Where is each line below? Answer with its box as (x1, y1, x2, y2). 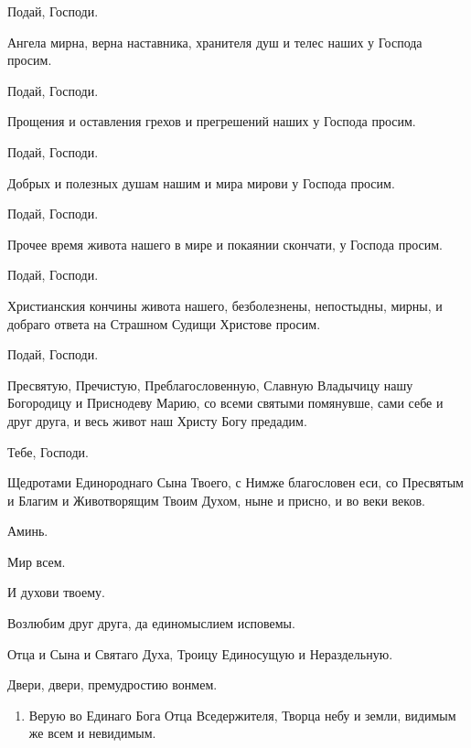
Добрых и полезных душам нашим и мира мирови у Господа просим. (7, 173, 395, 192)
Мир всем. (7, 551, 66, 571)
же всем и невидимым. (28, 723, 156, 743)
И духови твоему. (7, 582, 105, 602)
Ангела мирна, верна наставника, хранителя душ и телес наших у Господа (7, 32, 423, 51)
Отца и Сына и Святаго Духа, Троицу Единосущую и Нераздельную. (7, 644, 393, 663)
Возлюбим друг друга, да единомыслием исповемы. (7, 614, 295, 633)
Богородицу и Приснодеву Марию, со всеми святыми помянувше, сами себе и (7, 393, 444, 412)
